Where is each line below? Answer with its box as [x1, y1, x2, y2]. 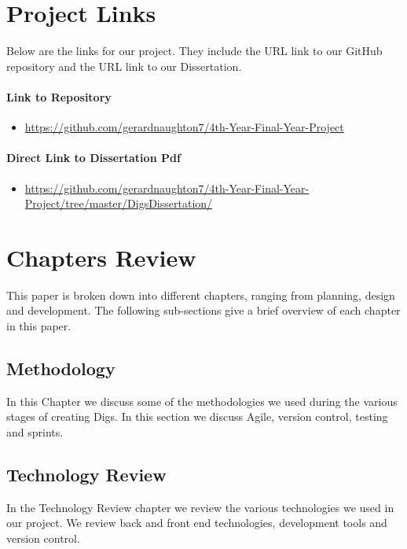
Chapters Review [6, 241, 196, 273]
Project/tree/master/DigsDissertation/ [24, 195, 213, 212]
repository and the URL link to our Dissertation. [6, 57, 242, 74]
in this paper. [6, 318, 71, 333]
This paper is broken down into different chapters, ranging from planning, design [6, 286, 395, 303]
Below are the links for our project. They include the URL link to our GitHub [6, 42, 383, 59]
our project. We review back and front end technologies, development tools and [6, 514, 387, 531]
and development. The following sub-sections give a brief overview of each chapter [6, 302, 401, 319]
